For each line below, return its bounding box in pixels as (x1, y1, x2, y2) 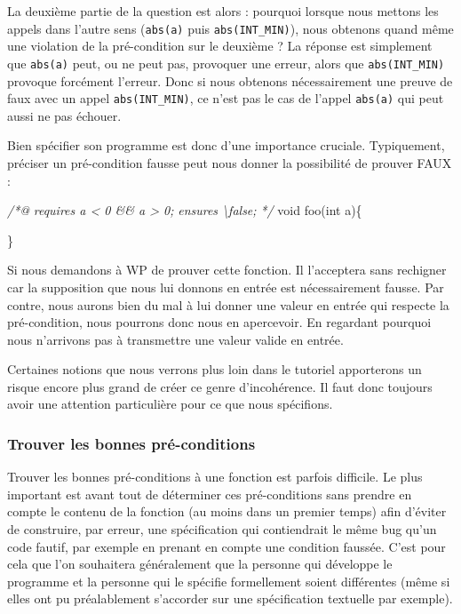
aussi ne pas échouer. (7, 106, 122, 124)
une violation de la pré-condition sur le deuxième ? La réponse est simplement (7, 36, 433, 55)
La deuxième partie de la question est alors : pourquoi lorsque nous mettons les (7, 2, 439, 20)
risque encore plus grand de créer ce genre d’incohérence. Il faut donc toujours (7, 377, 433, 395)
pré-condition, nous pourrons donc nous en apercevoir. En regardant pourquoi (7, 313, 432, 331)
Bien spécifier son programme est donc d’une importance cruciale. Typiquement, (7, 136, 445, 155)
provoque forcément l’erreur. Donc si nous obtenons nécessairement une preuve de (7, 71, 453, 90)
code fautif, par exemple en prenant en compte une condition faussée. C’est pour (7, 537, 446, 555)
